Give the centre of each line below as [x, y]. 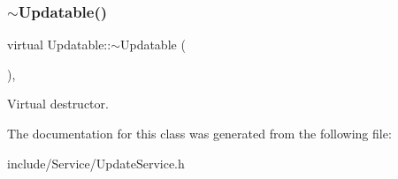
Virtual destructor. [58, 104]
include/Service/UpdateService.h [96, 163]
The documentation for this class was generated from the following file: [199, 133]
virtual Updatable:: [59, 45]
